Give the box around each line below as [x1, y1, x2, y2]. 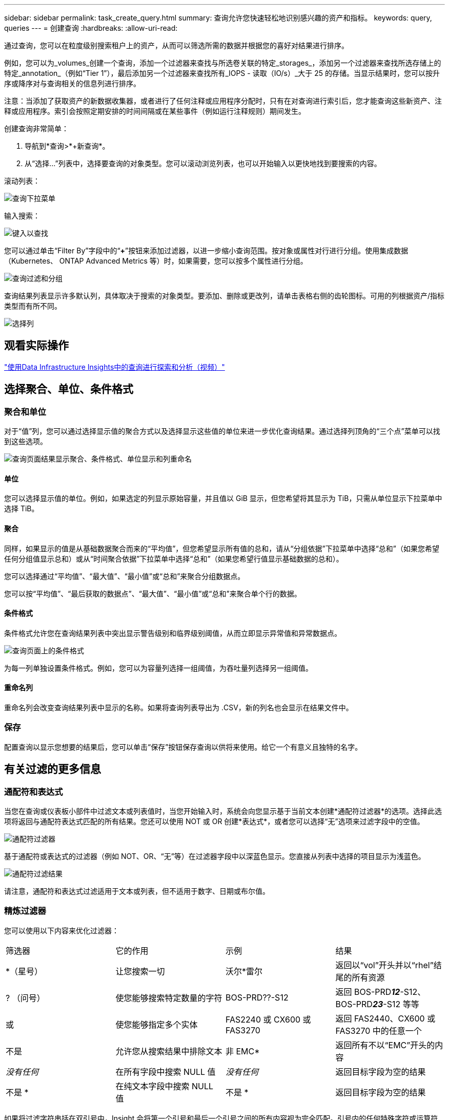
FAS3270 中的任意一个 [335, 1025, 422, 1036]
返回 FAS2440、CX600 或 [335, 1013, 436, 1024]
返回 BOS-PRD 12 [335, 986, 400, 997]
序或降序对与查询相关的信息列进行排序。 [4, 79, 140, 88]
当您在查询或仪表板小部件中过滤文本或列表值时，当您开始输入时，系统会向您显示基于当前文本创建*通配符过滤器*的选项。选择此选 [4, 806, 442, 815]
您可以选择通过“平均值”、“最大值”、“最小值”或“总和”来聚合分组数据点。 [4, 571, 245, 581]
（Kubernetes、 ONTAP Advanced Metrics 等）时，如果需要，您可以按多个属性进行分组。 [4, 256, 308, 265]
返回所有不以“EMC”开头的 [335, 1039, 435, 1050]
